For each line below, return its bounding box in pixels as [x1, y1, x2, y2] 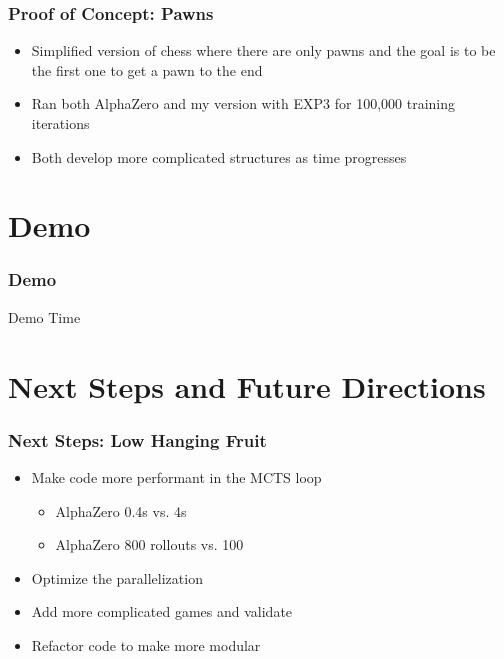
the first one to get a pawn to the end [31, 59, 263, 80]
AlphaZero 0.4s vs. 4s [55, 500, 187, 521]
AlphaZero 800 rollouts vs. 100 [55, 534, 244, 555]
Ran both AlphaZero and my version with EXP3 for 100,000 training [31, 93, 456, 114]
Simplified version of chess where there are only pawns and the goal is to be [31, 40, 496, 61]
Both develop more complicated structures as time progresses [31, 146, 407, 167]
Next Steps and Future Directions [8, 365, 486, 406]
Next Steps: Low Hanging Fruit [8, 427, 267, 452]
